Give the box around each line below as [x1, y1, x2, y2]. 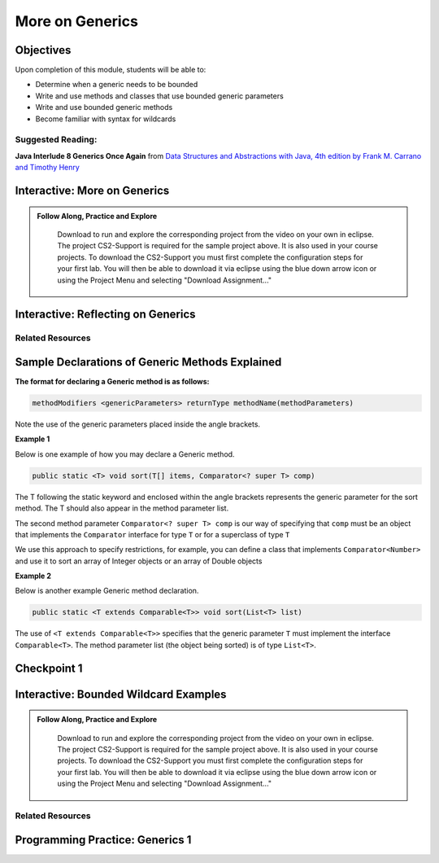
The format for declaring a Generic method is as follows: [15, 377, 211, 386]
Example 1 [15, 434, 50, 444]
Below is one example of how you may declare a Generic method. [15, 449, 235, 459]
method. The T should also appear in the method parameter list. [15, 503, 229, 513]
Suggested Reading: [15, 134, 98, 146]
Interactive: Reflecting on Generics [15, 308, 196, 322]
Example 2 [15, 571, 52, 581]
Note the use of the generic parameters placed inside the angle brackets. [15, 419, 260, 429]
